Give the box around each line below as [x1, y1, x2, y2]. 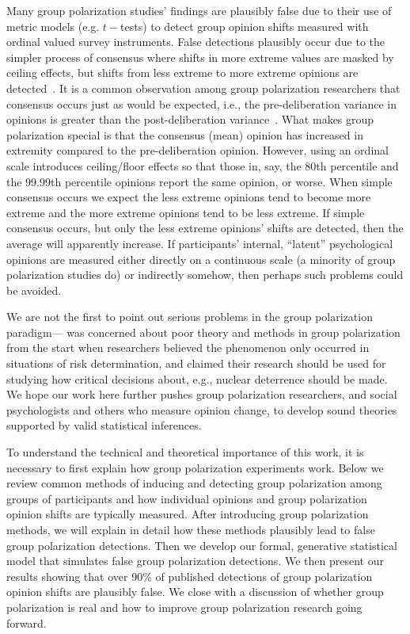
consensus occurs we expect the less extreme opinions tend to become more [6, 189, 371, 205]
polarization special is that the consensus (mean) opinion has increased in [6, 126, 363, 143]
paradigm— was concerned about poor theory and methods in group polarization [6, 323, 401, 340]
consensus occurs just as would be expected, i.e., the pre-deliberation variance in [6, 95, 397, 112]
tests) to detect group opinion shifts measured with [120, 17, 369, 34]
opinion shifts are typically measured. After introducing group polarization [6, 506, 369, 522]
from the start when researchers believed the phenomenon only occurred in [6, 339, 370, 356]
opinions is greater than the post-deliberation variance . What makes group [6, 111, 374, 128]
